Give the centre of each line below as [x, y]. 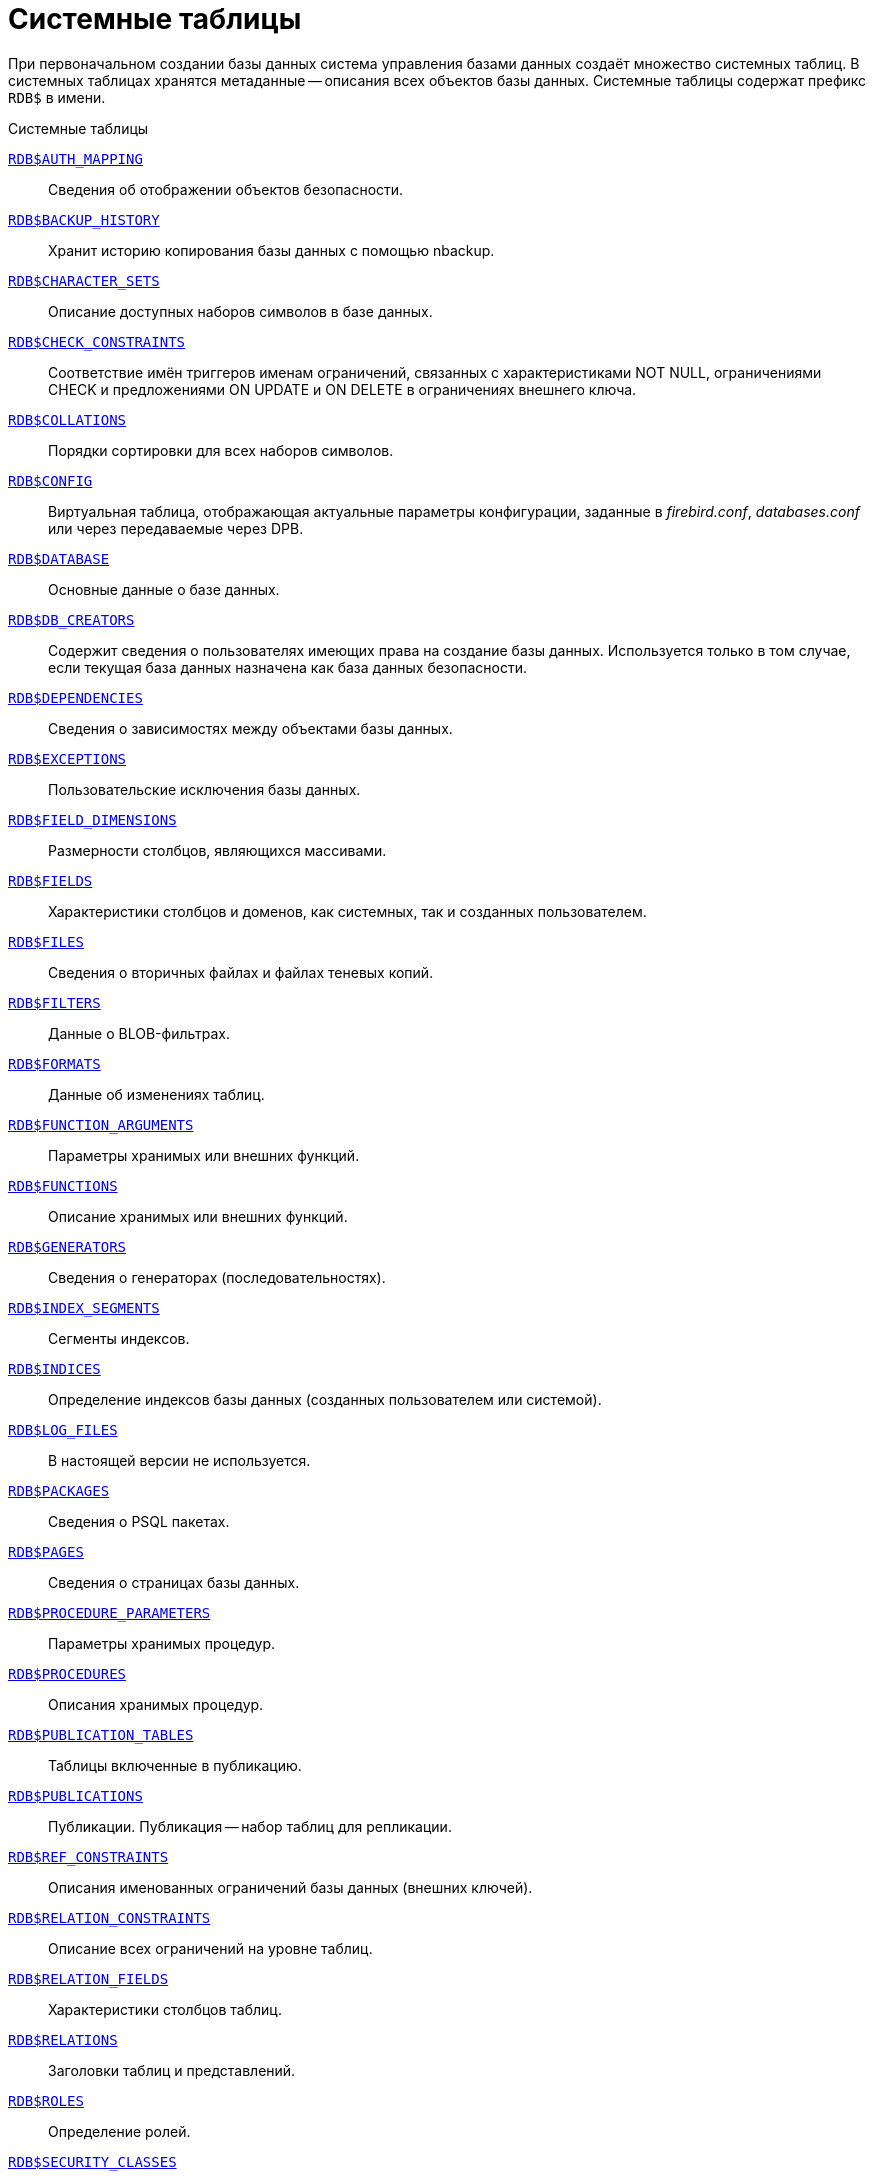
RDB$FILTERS [54, 1002]
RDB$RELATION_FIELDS [88, 1978]
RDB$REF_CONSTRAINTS [88, 1856]
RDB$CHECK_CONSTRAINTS [97, 341]
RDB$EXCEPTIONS [67, 758]
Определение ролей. [119, 2131]
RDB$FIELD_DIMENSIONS [92, 819]
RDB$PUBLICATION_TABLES [101, 1734]
